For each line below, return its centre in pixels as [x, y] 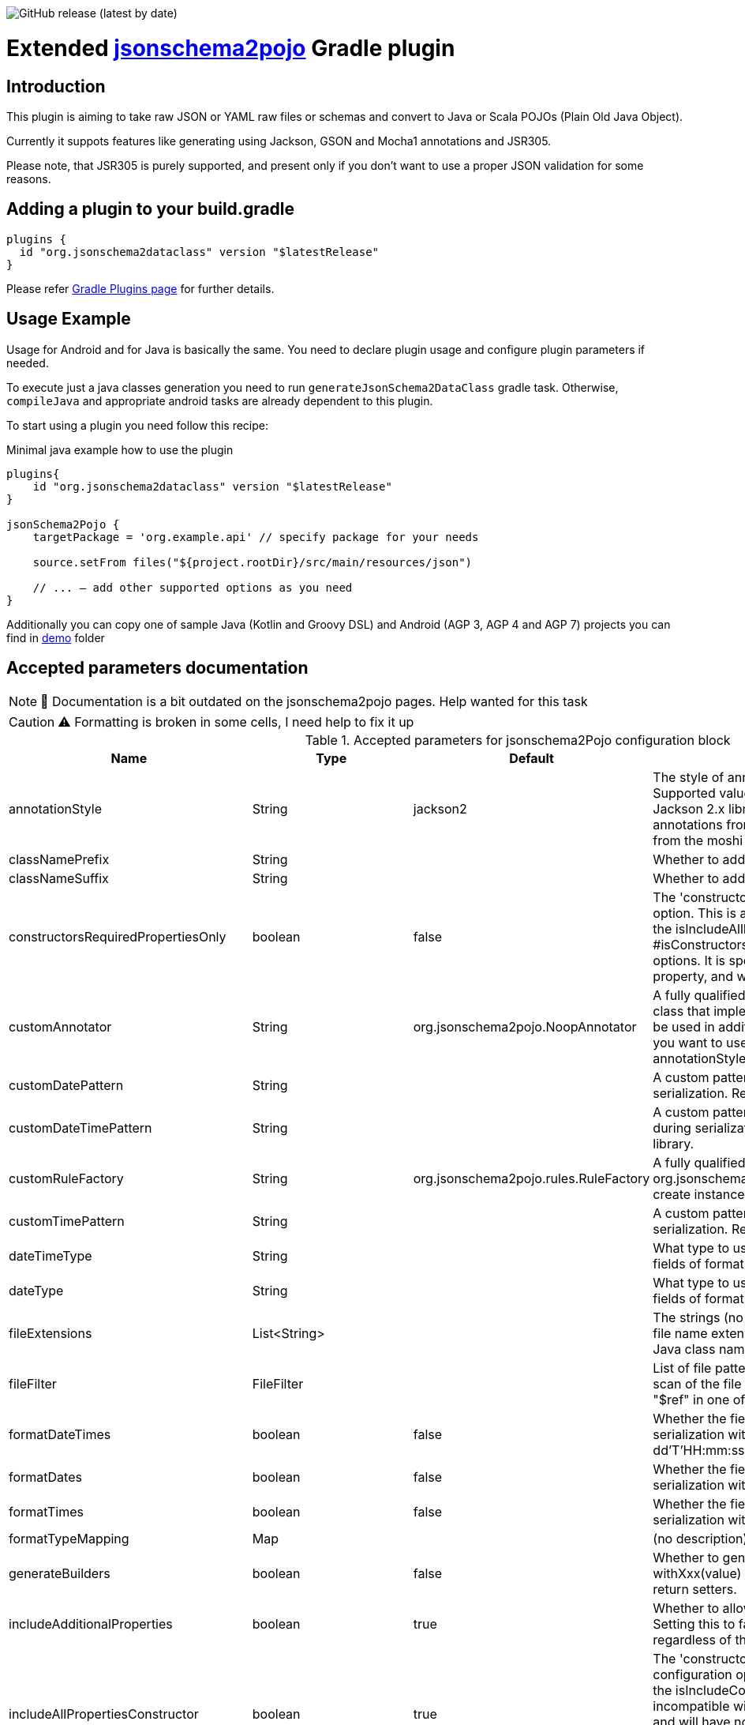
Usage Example [69, 319]
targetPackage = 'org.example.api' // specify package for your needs [256, 537]
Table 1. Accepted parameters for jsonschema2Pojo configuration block [518, 740]
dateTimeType [51, 1256]
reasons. [29, 179]
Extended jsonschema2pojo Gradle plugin [231, 48]
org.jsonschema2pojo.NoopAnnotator [525, 1027]
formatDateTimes [60, 1435]
